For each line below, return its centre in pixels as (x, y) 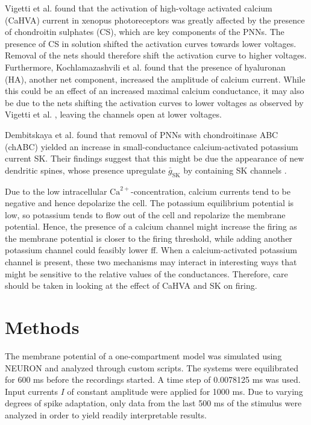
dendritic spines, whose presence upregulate (85, 170)
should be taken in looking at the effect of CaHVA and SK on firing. (131, 285)
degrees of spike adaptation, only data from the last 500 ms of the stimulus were (153, 403)
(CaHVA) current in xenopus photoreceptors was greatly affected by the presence (155, 20)
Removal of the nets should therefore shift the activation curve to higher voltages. (156, 55)
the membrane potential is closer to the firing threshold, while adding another (149, 238)
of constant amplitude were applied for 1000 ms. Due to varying (185, 391)
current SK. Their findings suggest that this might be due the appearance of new (155, 158)
